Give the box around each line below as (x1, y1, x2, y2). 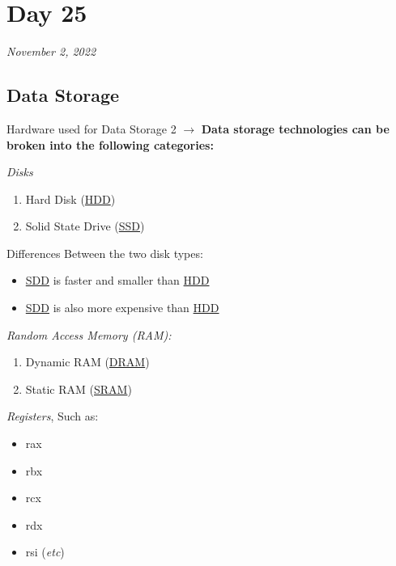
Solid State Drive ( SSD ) (25, 218, 145, 234)
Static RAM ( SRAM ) (25, 380, 132, 397)
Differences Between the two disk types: (6, 244, 203, 261)
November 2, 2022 (6, 43, 96, 60)
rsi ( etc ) (25, 543, 65, 560)
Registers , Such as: (6, 408, 99, 424)
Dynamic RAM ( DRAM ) (25, 353, 150, 370)
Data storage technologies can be (201, 120, 390, 137)
